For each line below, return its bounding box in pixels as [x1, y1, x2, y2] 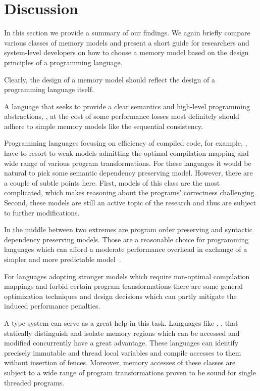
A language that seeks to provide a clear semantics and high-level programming [4, 101, 250, 111]
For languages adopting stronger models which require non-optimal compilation [4, 271, 250, 281]
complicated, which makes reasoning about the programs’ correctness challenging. [4, 187, 256, 198]
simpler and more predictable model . [4, 254, 121, 264]
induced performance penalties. [4, 300, 100, 311]
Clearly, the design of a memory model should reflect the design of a [4, 74, 215, 84]
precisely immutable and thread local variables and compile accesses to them [4, 347, 241, 358]
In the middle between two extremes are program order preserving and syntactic [4, 224, 253, 235]
